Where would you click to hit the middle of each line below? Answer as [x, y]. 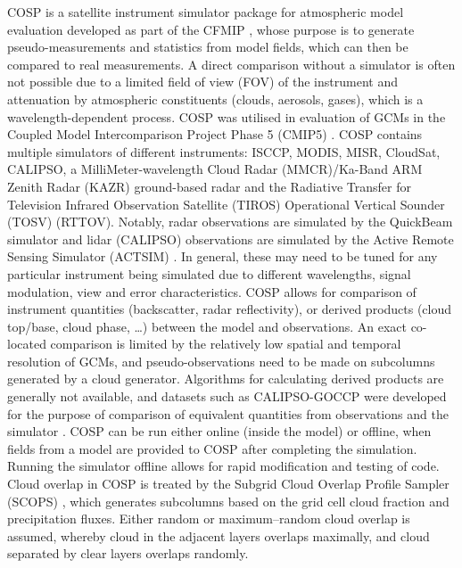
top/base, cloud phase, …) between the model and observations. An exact [207, 326]
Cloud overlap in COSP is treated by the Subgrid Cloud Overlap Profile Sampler [228, 484]
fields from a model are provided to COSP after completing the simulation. [212, 448]
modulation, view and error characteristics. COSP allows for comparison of [212, 291]
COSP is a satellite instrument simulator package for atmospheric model [206, 12]
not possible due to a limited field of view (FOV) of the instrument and [202, 82]
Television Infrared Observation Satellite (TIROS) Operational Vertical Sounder [226, 204]
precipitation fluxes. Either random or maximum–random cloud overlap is [209, 519]
